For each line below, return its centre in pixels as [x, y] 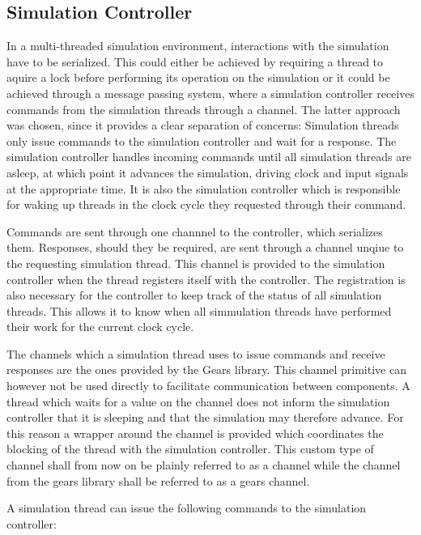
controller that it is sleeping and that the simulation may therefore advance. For [205, 417]
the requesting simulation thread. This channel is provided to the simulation [196, 263]
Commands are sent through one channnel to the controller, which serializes [195, 231]
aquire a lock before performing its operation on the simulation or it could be [198, 77]
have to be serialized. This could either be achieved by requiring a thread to [195, 61]
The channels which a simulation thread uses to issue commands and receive [196, 353]
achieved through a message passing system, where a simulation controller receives [210, 93]
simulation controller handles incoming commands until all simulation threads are [209, 157]
